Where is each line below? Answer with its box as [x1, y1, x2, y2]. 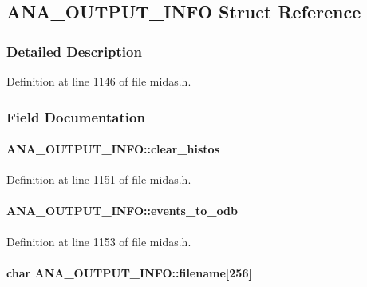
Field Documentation [6, 106, 145, 126]
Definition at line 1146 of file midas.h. [6, 73, 191, 89]
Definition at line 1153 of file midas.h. [6, 233, 191, 249]
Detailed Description [6, 41, 142, 61]
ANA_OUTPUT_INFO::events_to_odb [6, 202, 238, 219]
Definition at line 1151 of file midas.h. [6, 171, 191, 188]
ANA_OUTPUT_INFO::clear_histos [6, 141, 220, 157]
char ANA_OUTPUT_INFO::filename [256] [6, 264, 252, 281]
